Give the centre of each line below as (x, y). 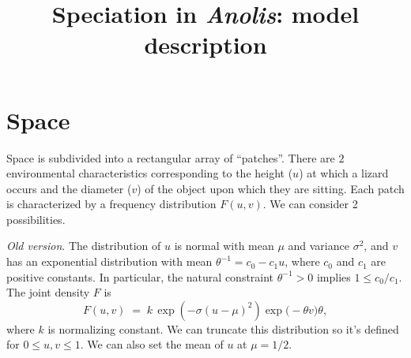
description (205, 45)
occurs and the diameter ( (69, 188)
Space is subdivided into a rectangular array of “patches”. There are (171, 157)
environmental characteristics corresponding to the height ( (150, 173)
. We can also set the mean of (152, 344)
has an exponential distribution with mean (109, 261)
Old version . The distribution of (84, 246)
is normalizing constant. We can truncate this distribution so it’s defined (223, 328)
